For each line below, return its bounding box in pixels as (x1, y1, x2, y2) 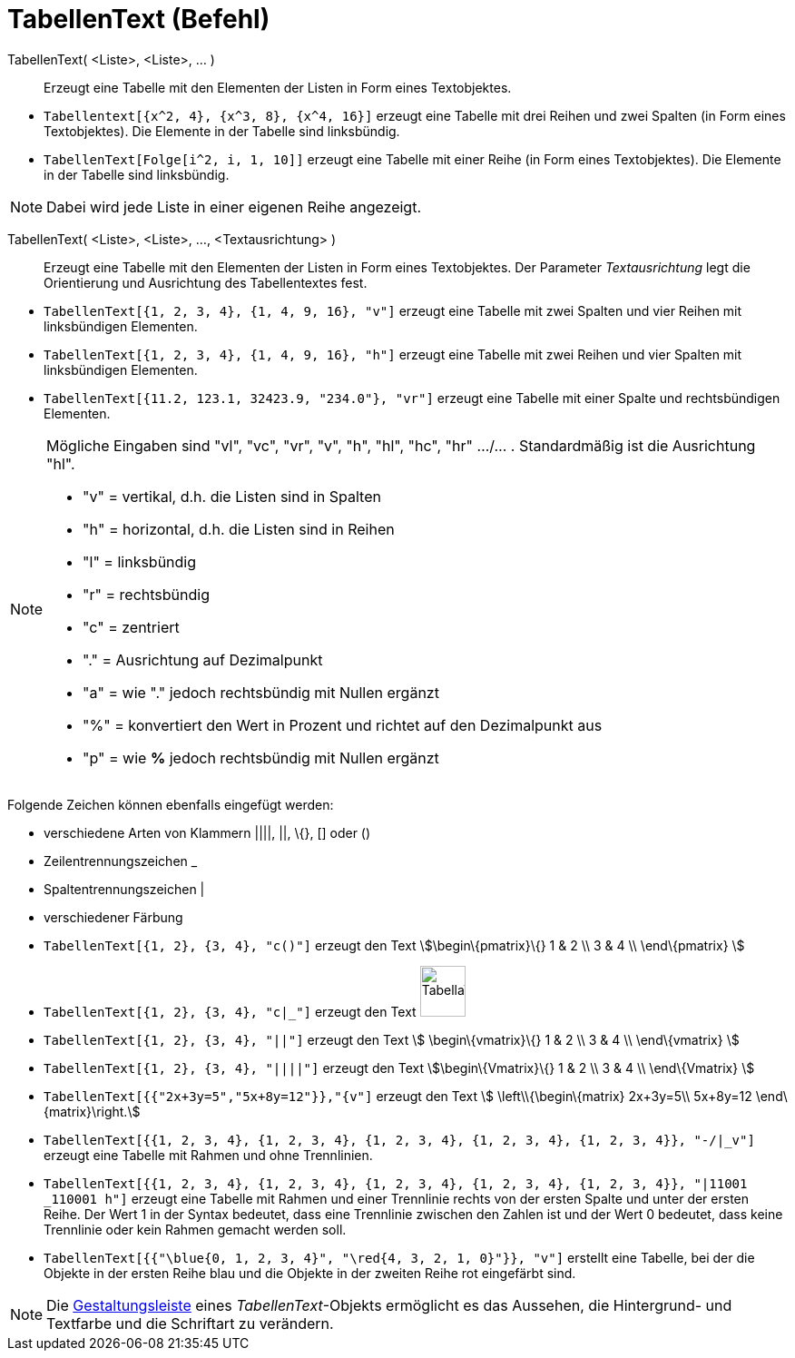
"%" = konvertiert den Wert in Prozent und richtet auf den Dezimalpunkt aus (83, 715, 603, 734)
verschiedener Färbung (44, 909, 183, 925)
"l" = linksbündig (83, 552, 197, 571)
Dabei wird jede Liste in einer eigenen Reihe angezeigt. (46, 197, 421, 216)
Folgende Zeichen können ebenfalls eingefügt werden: (7, 796, 334, 812)
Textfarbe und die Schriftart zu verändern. (46, 1314, 334, 1333)
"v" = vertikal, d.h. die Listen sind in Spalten (83, 487, 381, 506)
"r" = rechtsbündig (83, 585, 210, 604)
